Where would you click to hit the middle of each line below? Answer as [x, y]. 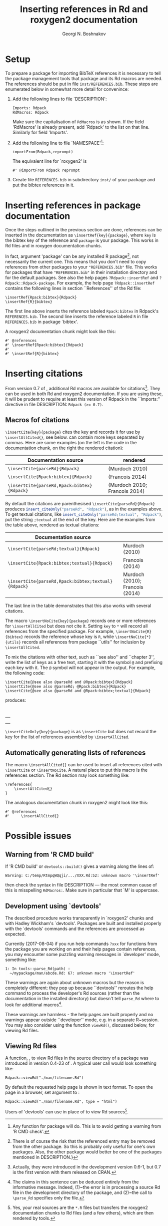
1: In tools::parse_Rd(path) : [38, 969]
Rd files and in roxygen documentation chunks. [54, 246]
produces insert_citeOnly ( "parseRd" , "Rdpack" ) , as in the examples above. [84, 509]
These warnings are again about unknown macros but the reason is [74, 982]
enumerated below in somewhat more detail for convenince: [67, 89]
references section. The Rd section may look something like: [67, 775]
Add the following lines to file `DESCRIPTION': [59, 99]
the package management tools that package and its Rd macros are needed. [84, 78]
